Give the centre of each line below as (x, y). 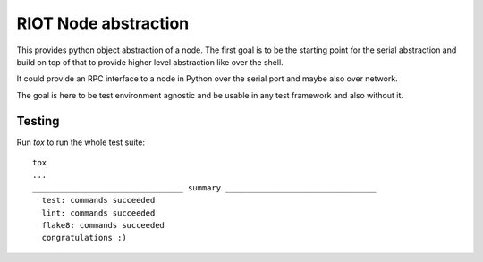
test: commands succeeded (98, 200)
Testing (38, 121)
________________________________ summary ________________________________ (205, 187)
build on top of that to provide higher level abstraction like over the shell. (150, 62)
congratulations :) (84, 238)
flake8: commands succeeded (103, 225)
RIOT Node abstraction (103, 23)
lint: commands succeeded (98, 213)
